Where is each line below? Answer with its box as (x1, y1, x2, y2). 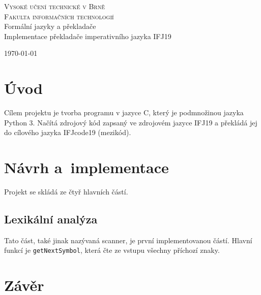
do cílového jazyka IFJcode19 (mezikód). (4, 127, 131, 138)
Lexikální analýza (4, 211, 98, 226)
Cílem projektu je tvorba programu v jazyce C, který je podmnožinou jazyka (4, 107, 244, 118)
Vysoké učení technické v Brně (4, 1, 105, 11)
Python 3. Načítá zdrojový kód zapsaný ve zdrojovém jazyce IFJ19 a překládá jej (4, 117, 257, 127)
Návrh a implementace (4, 157, 169, 178)
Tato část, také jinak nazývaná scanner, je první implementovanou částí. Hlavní (4, 235, 252, 245)
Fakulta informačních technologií (4, 11, 114, 21)
